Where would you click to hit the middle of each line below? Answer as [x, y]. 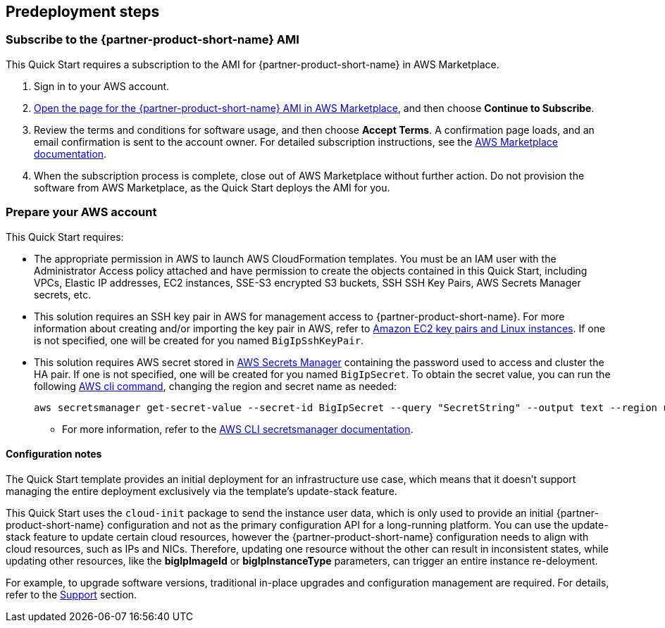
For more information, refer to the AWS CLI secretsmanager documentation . [238, 429]
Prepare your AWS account [81, 212]
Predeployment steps [83, 12]
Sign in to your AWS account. [102, 86]
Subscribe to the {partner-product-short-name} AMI [153, 40]
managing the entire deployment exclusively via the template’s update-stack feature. [201, 491]
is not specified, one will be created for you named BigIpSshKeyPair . [199, 340]
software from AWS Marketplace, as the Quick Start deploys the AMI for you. [212, 187]
